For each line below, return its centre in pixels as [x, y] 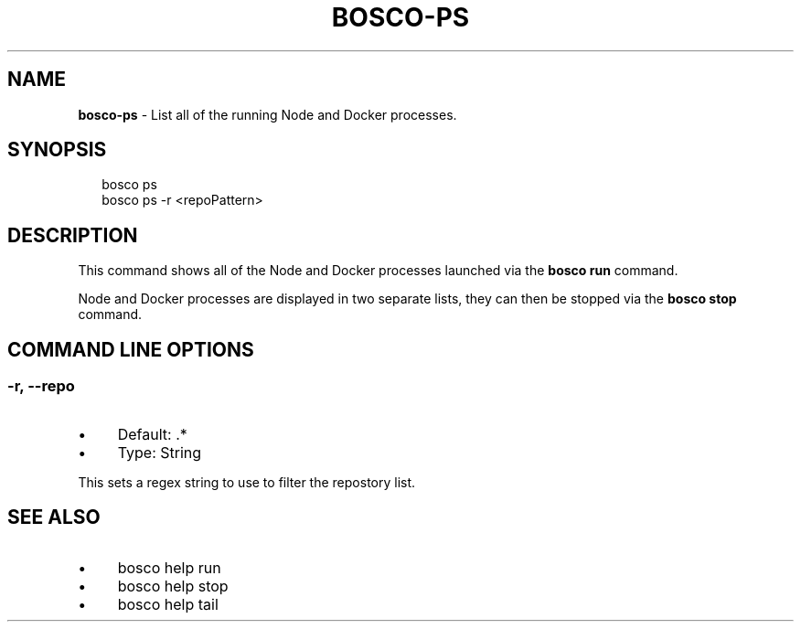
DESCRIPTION [73, 235]
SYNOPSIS [57, 150]
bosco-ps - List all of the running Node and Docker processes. [267, 114]
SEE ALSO [54, 517]
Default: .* [152, 434]
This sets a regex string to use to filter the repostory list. [247, 482]
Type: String [160, 452]
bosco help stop [173, 586]
